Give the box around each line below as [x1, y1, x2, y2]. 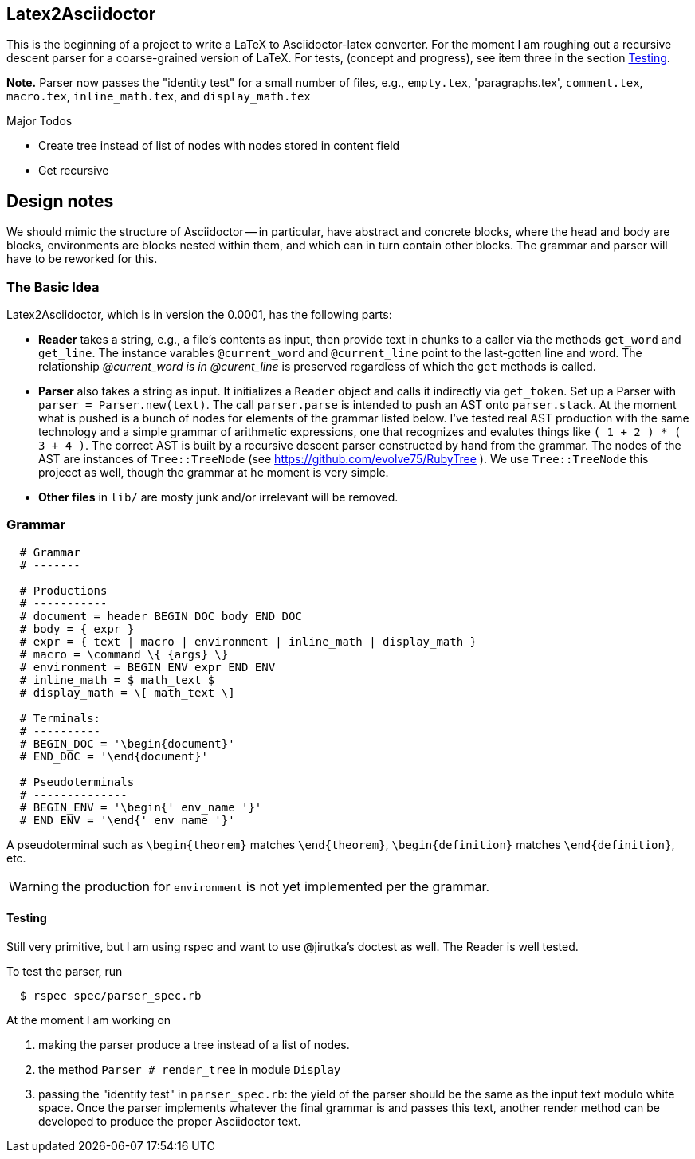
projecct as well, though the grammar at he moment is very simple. [38, 466, 389, 480]
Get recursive [38, 163, 109, 178]
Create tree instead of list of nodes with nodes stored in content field [38, 139, 400, 153]
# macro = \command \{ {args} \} [19, 647, 229, 661]
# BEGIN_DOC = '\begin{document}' [19, 737, 235, 750]
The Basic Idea [6, 278, 100, 295]
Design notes [6, 191, 114, 211]
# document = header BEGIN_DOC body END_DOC [19, 609, 302, 623]
